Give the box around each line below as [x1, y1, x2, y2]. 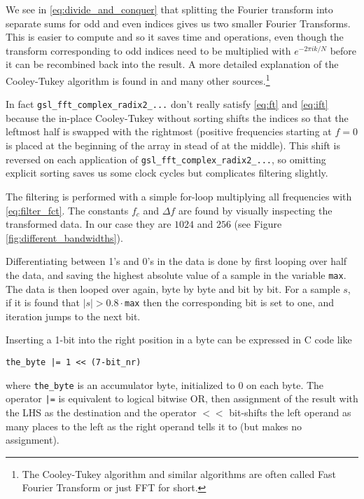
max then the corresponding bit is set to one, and [125, 295, 335, 310]
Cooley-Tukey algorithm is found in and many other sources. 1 [6, 71, 270, 88]
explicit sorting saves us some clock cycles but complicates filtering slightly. [6, 165, 328, 180]
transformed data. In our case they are [6, 217, 171, 231]
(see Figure [234, 217, 282, 231]
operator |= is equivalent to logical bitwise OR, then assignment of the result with [6, 391, 358, 406]
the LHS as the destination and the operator [6, 404, 197, 419]
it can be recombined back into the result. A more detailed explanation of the [6, 57, 339, 71]
